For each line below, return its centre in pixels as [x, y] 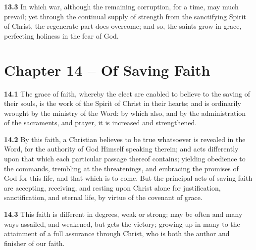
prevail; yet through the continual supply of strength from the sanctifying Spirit [125, 16]
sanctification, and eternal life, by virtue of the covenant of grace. [103, 197]
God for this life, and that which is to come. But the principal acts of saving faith [128, 178]
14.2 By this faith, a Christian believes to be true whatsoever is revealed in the [125, 139]
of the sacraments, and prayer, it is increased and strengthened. [101, 123]
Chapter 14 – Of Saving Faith [107, 70]
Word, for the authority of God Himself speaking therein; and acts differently [121, 149]
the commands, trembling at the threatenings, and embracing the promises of [121, 168]
